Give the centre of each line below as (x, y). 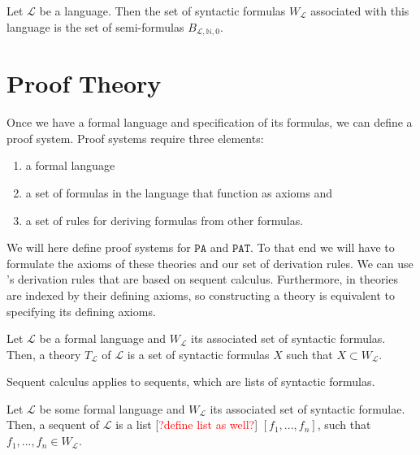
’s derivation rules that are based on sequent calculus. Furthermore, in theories (202, 279)
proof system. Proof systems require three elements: (135, 138)
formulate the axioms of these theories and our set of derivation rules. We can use (210, 263)
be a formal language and (103, 338)
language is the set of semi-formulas (95, 26)
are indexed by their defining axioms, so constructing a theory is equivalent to (201, 295)
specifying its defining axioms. (81, 311)
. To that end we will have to (323, 247)
